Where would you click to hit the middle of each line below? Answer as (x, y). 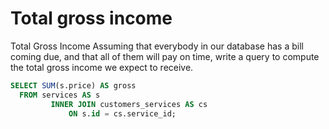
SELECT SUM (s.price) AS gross (73, 85)
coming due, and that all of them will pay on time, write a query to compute (165, 56)
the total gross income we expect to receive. (102, 67)
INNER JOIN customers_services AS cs (129, 104)
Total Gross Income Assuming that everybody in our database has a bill (157, 46)
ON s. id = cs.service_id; (122, 113)
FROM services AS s (60, 95)
